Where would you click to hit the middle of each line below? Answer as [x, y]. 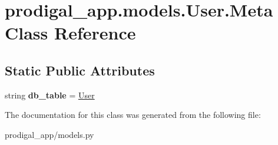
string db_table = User [50, 95]
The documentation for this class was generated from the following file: [133, 115]
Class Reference [70, 33]
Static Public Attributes [80, 70]
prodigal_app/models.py [49, 134]
